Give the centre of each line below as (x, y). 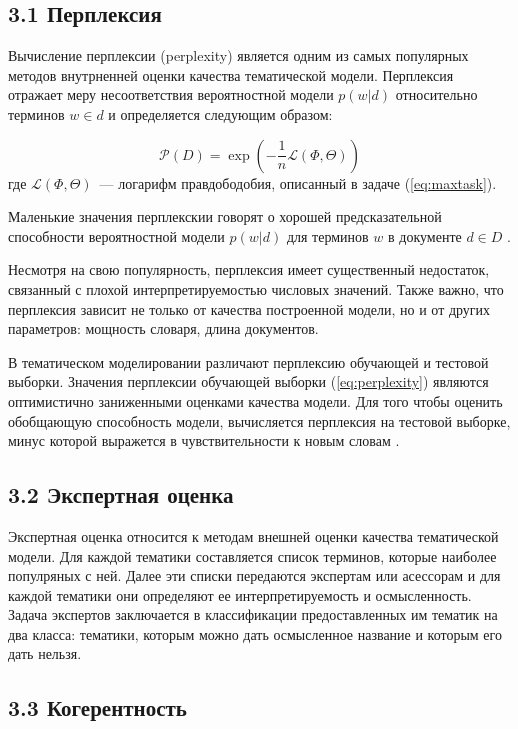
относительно (436, 94)
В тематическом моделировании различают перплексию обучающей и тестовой (248, 361)
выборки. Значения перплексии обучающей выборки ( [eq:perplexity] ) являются (248, 381)
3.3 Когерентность (97, 707)
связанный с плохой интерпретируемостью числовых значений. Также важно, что (256, 288)
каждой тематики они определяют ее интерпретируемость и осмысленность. (240, 594)
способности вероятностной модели (116, 235)
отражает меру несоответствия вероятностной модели (171, 94)
